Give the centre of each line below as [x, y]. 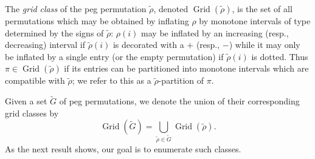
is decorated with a [148, 45]
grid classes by [32, 113]
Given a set [26, 101]
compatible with [35, 80]
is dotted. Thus [280, 56]
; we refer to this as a [112, 80]
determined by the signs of [54, 32]
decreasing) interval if [45, 45]
